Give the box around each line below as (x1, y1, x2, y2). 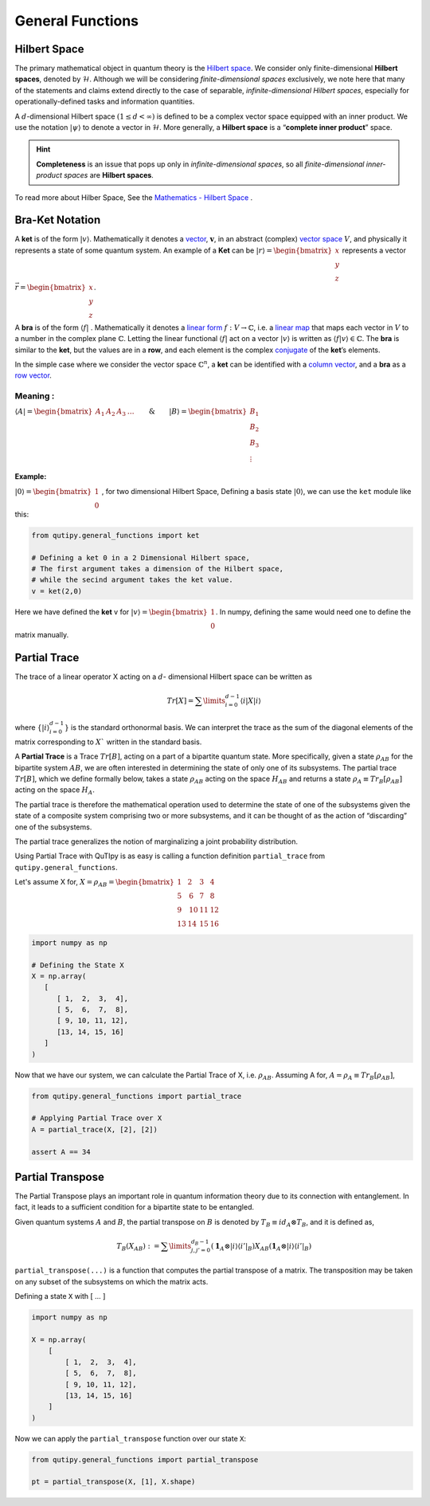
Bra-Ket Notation (14, 214, 101, 227)
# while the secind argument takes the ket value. (31, 575, 234, 585)
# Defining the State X (31, 960, 125, 970)
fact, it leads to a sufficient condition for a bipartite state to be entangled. (14, 1202, 255, 1212)
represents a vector (342, 245, 406, 255)
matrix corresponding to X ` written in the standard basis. (14, 737, 202, 747)
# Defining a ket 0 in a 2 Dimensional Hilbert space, (31, 553, 250, 562)
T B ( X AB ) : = (116, 1241, 160, 1253)
